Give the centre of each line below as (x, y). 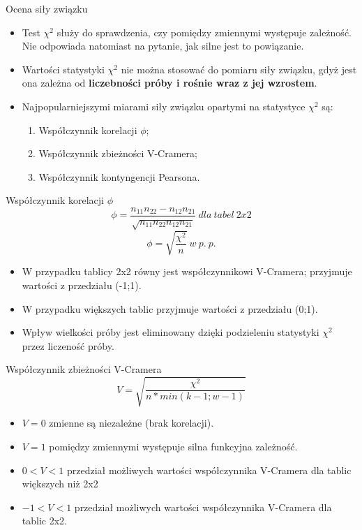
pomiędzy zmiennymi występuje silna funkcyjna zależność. (173, 447)
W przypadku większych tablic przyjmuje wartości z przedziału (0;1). (170, 308)
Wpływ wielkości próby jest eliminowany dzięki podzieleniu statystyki (171, 332)
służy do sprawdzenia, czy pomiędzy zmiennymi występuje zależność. (204, 32)
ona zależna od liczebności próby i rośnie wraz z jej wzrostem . (169, 83)
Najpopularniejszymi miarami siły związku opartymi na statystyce (164, 106)
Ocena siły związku (47, 8)
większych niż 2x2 (60, 484)
